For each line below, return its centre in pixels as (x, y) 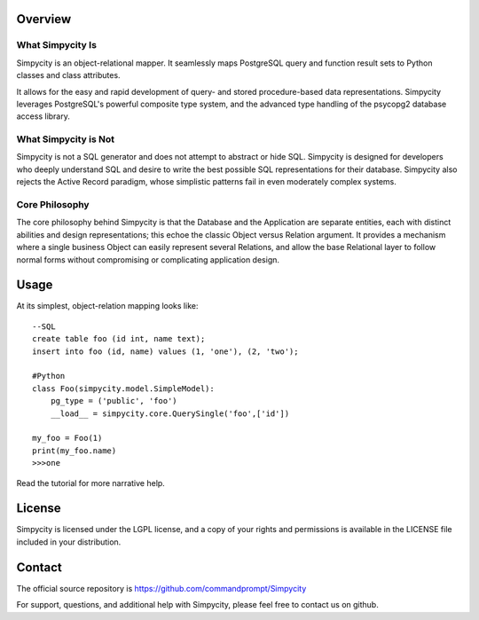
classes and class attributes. (68, 75)
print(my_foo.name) (75, 451)
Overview (44, 19)
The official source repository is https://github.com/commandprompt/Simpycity (161, 588)
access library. (43, 116)
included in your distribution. (69, 542)
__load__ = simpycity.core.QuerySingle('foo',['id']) (170, 413)
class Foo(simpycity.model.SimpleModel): (123, 388)
